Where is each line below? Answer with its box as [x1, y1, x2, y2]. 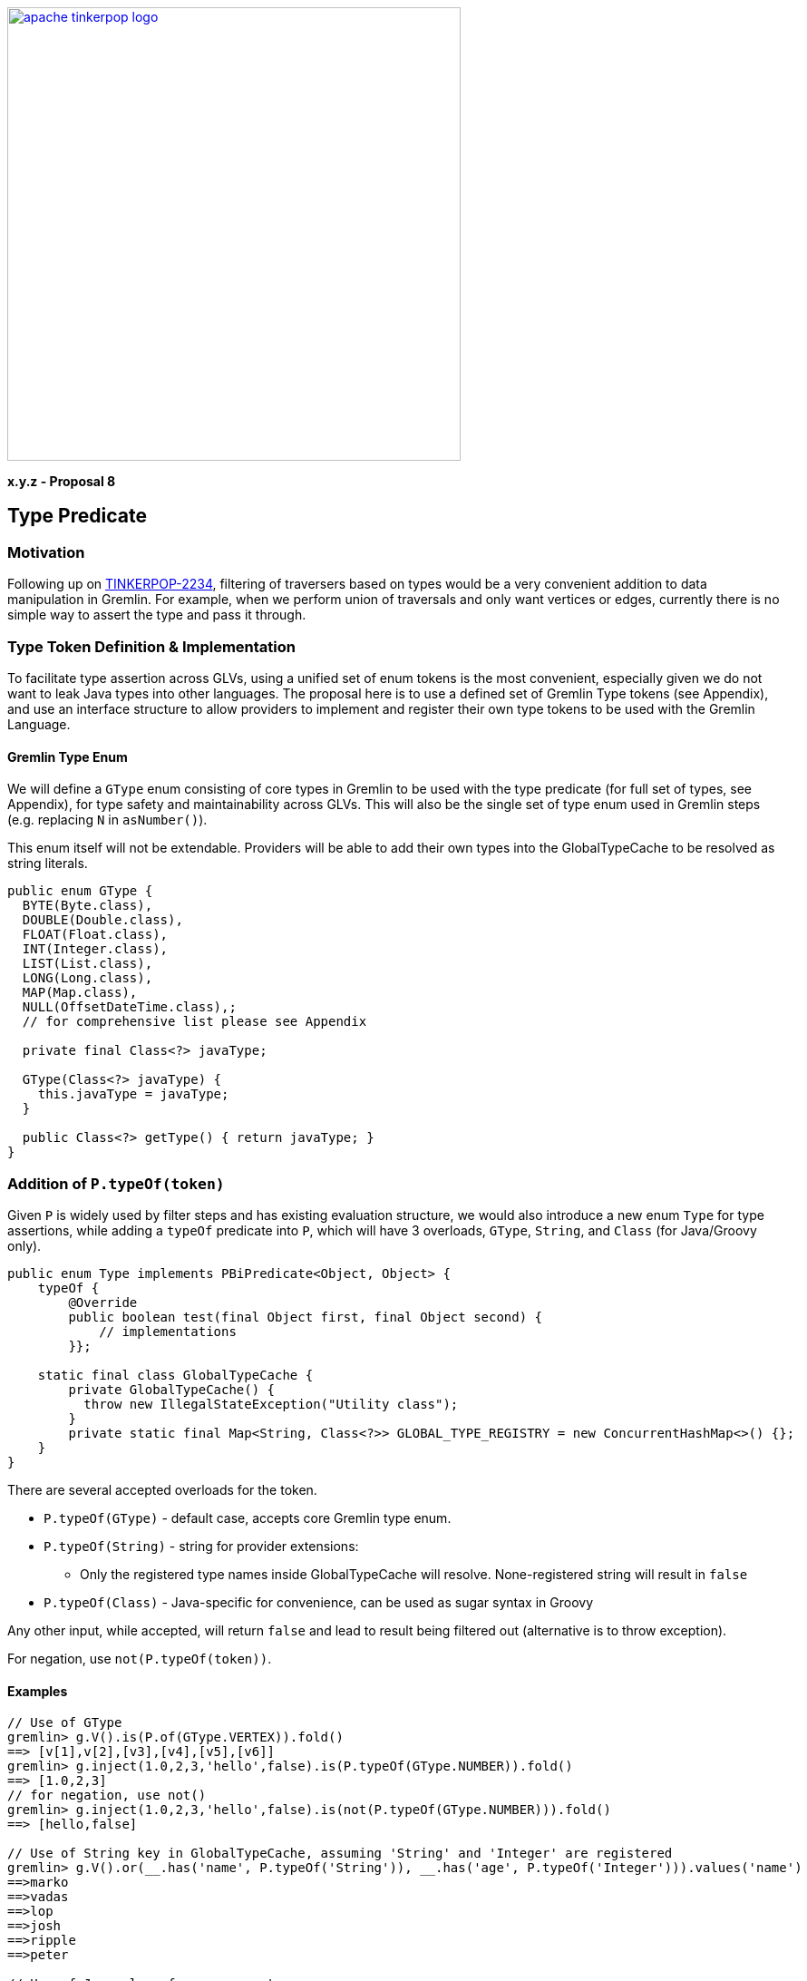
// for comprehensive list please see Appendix [22, 1014, 367, 1030]
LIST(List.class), [22, 956, 153, 971]
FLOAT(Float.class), [22, 927, 169, 942]
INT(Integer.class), [22, 942, 169, 957]
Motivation [7, 542, 85, 561]
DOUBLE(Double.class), [22, 912, 183, 928]
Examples [7, 1683, 68, 1699]
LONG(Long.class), [22, 971, 153, 986]
